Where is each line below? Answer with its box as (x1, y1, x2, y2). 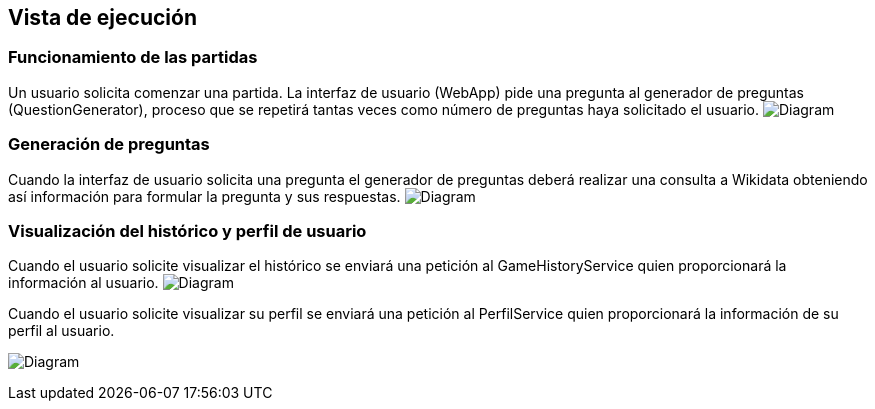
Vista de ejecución (8, 5, 197, 30)
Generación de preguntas (8, 134, 210, 155)
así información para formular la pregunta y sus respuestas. (8, 187, 401, 205)
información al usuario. (8, 274, 159, 292)
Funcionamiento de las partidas (8, 47, 258, 68)
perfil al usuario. (8, 322, 115, 340)
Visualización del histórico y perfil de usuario (8, 220, 367, 241)
